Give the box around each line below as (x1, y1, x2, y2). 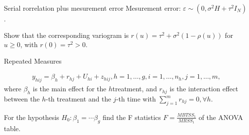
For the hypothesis (4, 112, 59, 122)
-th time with (116, 94, 156, 103)
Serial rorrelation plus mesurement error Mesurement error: (4, 3, 181, 13)
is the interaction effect (169, 84, 238, 94)
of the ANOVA (198, 112, 243, 122)
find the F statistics (103, 112, 161, 122)
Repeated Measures (4, 55, 62, 66)
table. (4, 123, 21, 133)
